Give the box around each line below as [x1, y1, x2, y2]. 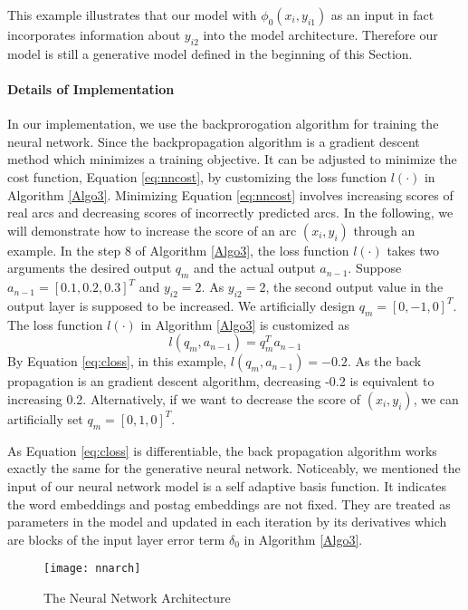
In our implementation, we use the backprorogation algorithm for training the [7, 114, 439, 133]
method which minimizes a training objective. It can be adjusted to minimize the [7, 150, 457, 169]
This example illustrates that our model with [7, 5, 257, 24]
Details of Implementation [7, 79, 175, 98]
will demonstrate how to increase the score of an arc [7, 220, 297, 239]
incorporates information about [7, 25, 181, 44]
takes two [387, 240, 440, 259]
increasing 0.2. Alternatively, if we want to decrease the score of [7, 389, 361, 408]
